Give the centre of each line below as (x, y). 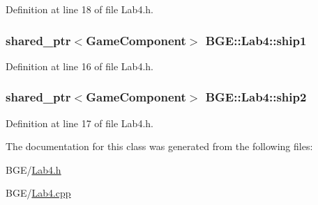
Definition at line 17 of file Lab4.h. (79, 123)
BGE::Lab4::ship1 (256, 40)
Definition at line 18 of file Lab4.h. (79, 9)
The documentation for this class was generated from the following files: (159, 146)
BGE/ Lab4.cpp (38, 193)
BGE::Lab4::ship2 (256, 97)
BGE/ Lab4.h (33, 169)
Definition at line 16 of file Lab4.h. (79, 66)
